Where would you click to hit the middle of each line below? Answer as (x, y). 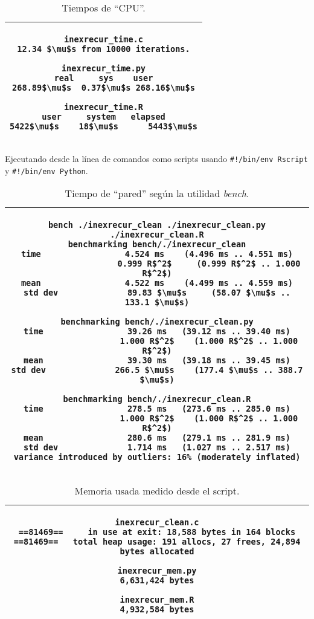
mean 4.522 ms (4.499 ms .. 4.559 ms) (157, 283)
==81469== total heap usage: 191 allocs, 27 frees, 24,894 (157, 542)
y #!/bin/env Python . (46, 170)
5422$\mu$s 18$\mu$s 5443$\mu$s (104, 126)
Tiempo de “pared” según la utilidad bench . (157, 193)
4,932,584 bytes (157, 610)
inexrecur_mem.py (157, 571)
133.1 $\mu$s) (157, 303)
